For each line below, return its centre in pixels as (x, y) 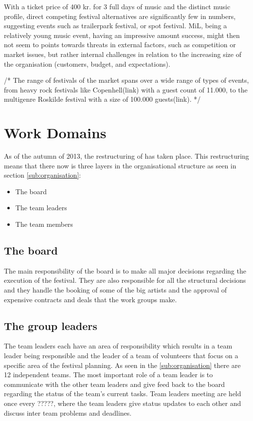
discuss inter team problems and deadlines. (68, 412)
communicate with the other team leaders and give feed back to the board (114, 384)
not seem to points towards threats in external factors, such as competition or (120, 45)
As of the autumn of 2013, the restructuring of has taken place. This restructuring (126, 156)
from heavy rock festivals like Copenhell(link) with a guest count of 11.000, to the (126, 89)
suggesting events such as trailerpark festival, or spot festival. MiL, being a (116, 26)
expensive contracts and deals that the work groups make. (90, 299)
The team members (44, 224)
